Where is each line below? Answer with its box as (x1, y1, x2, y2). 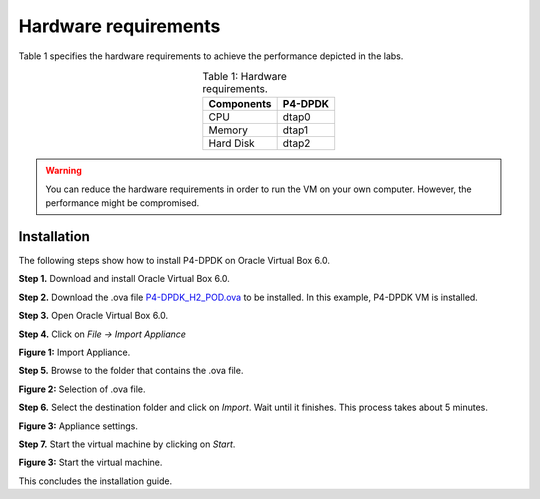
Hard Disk (208, 136, 255, 150)
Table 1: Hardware (202, 70, 287, 84)
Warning (45, 165, 82, 177)
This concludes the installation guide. (18, 475, 173, 487)
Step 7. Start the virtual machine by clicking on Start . (18, 438, 236, 450)
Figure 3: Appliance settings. (18, 420, 139, 432)
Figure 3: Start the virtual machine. (18, 456, 163, 469)
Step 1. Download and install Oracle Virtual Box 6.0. (18, 273, 230, 285)
